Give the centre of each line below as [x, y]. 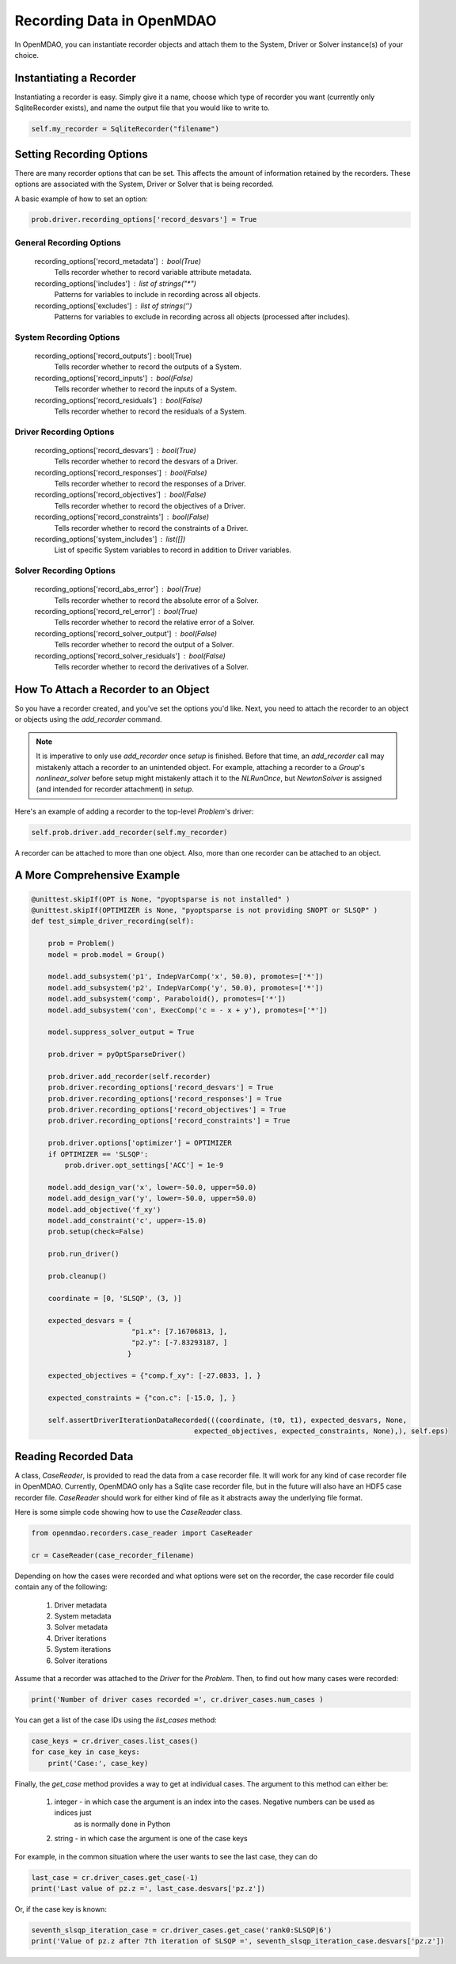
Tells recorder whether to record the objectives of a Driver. [150, 505]
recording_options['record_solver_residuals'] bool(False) [130, 656]
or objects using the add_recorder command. [88, 719]
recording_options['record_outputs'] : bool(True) [113, 356]
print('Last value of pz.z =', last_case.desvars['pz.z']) [148, 1888]
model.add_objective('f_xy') [104, 1209]
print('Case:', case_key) [98, 1763]
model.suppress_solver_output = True [121, 1032]
